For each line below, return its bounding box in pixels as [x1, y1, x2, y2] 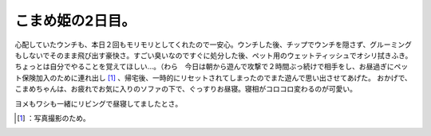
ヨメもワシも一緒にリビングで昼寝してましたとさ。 [14, 99, 183, 108]
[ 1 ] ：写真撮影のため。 [17, 113, 91, 122]
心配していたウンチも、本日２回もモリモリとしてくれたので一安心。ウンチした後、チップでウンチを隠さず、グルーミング [14, 40, 413, 49]
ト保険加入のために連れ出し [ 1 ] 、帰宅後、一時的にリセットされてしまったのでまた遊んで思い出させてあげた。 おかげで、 [14, 72, 413, 83]
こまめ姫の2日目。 [14, 12, 136, 29]
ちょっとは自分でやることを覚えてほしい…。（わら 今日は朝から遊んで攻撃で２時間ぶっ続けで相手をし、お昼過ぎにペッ [14, 62, 409, 72]
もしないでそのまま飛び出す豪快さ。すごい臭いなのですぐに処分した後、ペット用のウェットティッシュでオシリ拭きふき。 [14, 50, 413, 60]
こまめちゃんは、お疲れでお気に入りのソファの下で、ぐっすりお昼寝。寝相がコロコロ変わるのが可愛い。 [14, 84, 358, 94]
